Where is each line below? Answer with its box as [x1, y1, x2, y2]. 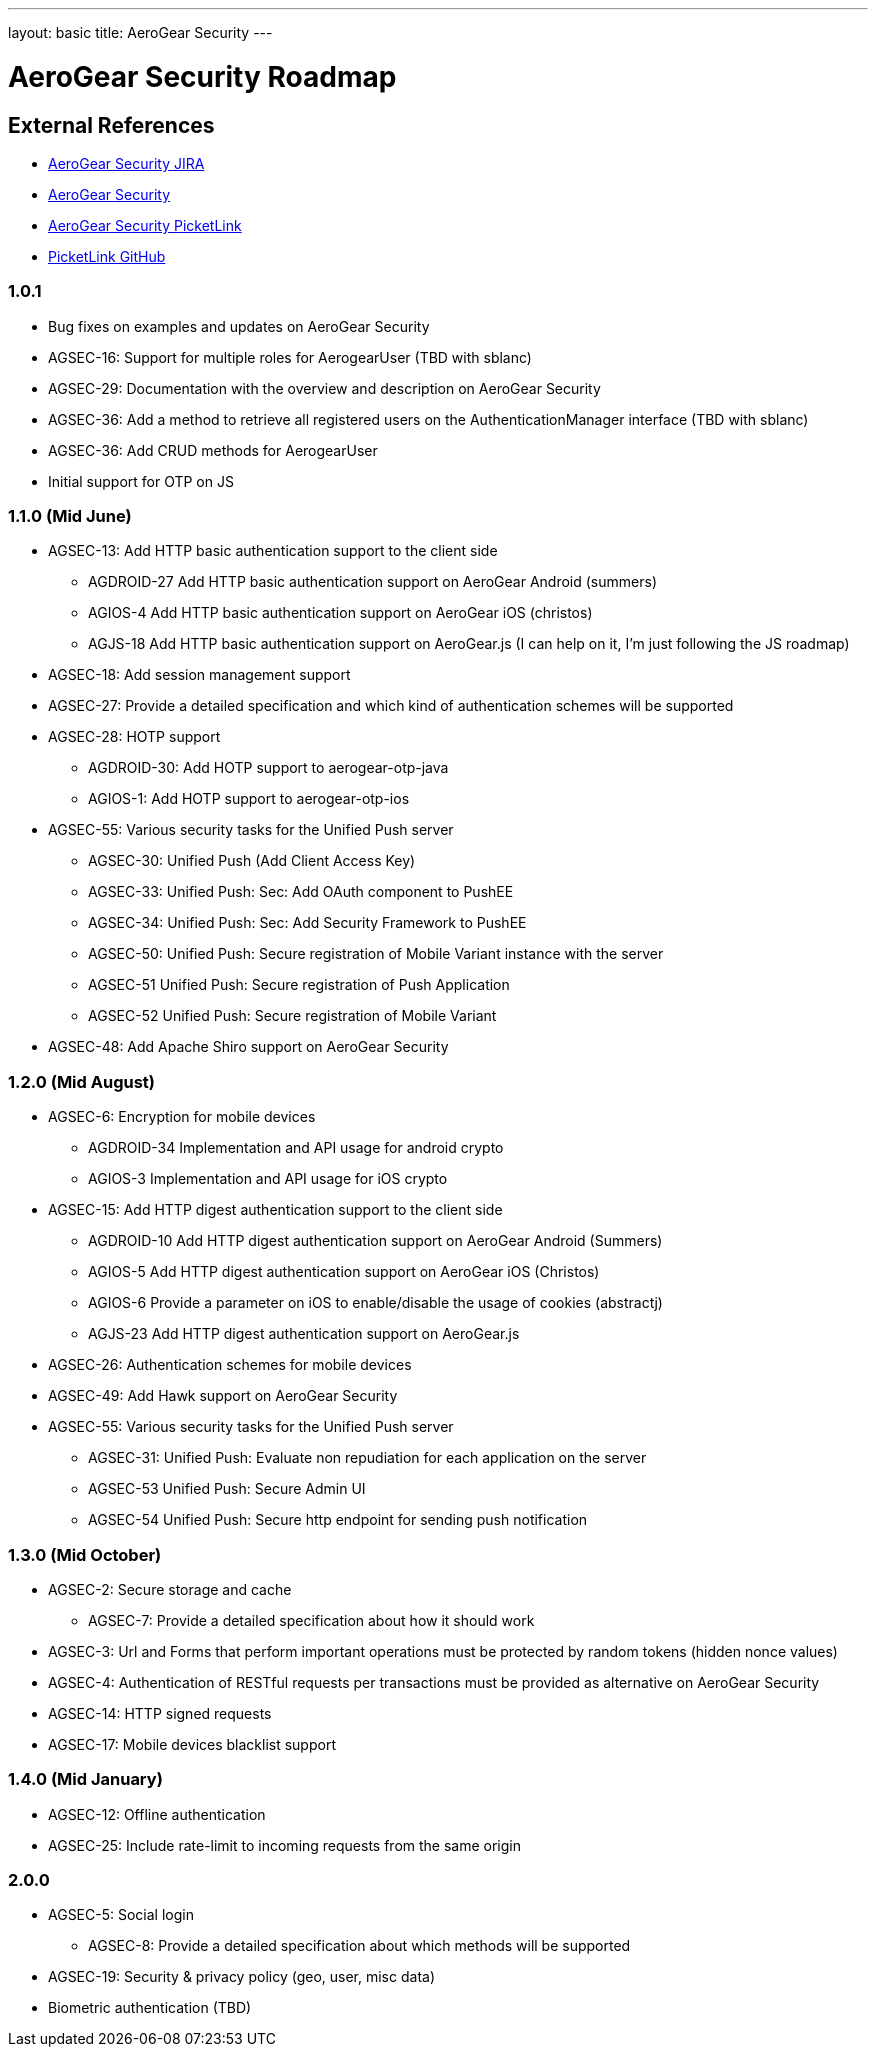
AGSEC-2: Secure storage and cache [48, 1580, 292, 1598]
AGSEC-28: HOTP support [48, 728, 221, 746]
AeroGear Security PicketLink [48, 216, 242, 234]
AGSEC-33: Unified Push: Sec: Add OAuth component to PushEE [88, 883, 514, 901]
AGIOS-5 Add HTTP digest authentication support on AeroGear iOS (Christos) [88, 1263, 600, 1281]
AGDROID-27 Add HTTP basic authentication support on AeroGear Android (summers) [88, 573, 657, 591]
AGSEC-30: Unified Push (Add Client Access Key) [88, 852, 416, 870]
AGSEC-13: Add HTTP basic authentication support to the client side [48, 542, 498, 560]
